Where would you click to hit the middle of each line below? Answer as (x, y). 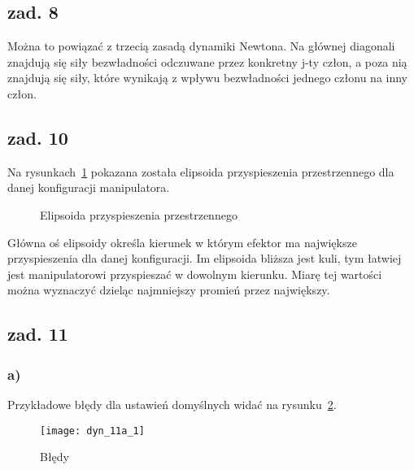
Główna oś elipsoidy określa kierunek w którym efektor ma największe (182, 242)
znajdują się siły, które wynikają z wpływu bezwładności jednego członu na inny (207, 78)
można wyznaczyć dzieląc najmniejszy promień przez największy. (169, 290)
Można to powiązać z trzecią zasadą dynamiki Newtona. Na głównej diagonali (201, 46)
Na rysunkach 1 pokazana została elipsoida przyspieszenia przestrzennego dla (201, 171)
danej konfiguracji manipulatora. (89, 187)
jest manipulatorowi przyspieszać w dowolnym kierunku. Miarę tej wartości (195, 274)
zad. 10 (38, 137)
